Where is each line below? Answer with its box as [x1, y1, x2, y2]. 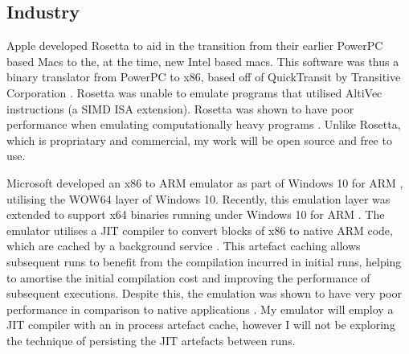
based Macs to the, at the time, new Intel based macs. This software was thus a [6, 52, 399, 69]
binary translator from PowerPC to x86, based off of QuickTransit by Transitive [6, 68, 401, 85]
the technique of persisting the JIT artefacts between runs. [6, 331, 296, 348]
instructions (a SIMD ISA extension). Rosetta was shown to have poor [6, 100, 354, 117]
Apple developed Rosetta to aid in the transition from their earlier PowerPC [6, 37, 383, 54]
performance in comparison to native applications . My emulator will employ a [6, 300, 394, 317]
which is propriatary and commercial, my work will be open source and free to [6, 131, 392, 148]
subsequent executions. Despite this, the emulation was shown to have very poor [6, 285, 402, 302]
